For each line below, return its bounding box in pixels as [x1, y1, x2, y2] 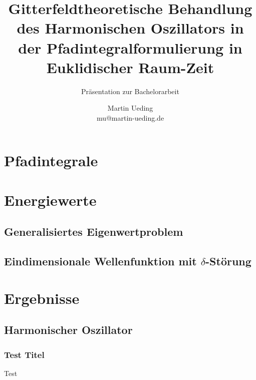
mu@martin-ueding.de [96, 112, 164, 123]
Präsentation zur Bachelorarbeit [81, 86, 179, 96]
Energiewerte [4, 189, 97, 210]
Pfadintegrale [4, 150, 98, 171]
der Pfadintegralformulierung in [18, 37, 242, 58]
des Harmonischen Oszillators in [17, 18, 244, 38]
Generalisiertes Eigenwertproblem [4, 224, 183, 239]
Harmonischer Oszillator [4, 322, 133, 337]
